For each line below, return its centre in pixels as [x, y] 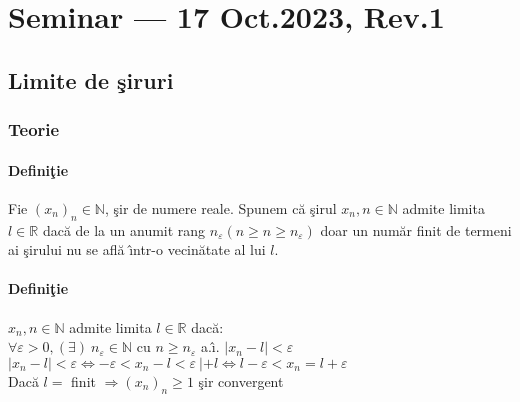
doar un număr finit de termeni [416, 229]
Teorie [34, 129]
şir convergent [241, 380]
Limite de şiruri [91, 79]
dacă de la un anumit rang [124, 229]
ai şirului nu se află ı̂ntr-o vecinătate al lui [137, 249]
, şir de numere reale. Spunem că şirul [220, 207]
